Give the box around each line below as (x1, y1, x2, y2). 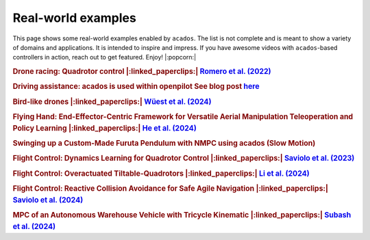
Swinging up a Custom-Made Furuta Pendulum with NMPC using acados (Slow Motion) (12, 139, 316, 148)
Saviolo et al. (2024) (12, 195, 84, 204)
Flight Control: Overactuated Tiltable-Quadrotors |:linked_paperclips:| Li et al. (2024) (12, 168, 310, 178)
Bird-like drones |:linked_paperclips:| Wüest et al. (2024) (12, 96, 212, 106)
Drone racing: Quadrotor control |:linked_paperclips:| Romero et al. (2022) (12, 67, 271, 77)
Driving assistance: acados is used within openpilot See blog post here (12, 82, 260, 92)
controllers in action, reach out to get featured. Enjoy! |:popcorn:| (12, 53, 197, 62)
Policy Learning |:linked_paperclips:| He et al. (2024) (12, 123, 197, 133)
